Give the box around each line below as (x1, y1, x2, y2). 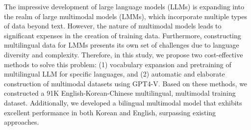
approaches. (4, 117, 39, 127)
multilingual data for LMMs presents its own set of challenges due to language (4, 40, 239, 50)
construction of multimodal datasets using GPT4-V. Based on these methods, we (4, 78, 248, 88)
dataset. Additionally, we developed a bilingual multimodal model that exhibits (4, 97, 242, 107)
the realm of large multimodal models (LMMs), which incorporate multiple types (4, 11, 248, 21)
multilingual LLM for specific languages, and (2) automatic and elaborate (4, 69, 225, 79)
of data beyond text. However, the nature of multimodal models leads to (4, 21, 222, 31)
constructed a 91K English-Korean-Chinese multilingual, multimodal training (4, 88, 236, 98)
